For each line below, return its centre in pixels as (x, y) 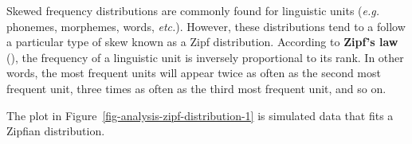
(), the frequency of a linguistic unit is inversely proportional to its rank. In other (205, 57)
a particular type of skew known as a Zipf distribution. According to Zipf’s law (202, 42)
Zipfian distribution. (56, 131)
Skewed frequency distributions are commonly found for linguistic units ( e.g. (193, 10)
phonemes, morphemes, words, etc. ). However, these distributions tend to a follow (206, 26)
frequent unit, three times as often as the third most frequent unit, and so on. (196, 88)
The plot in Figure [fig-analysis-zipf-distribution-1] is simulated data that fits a (200, 115)
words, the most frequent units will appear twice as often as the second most (194, 73)
